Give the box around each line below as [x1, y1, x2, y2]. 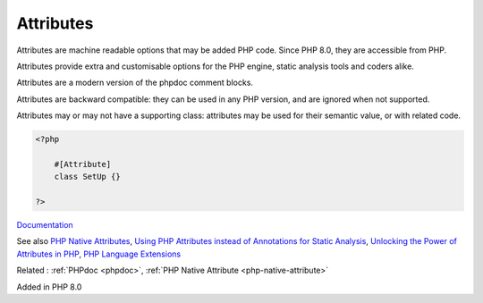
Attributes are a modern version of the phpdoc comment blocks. [16, 77, 254, 88]
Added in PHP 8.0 [16, 282, 82, 292]
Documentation [16, 220, 73, 231]
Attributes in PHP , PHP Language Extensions [16, 248, 182, 259]
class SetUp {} [54, 172, 121, 182]
